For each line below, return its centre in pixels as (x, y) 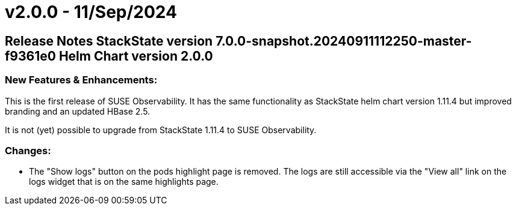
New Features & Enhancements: (81, 80)
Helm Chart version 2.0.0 (136, 56)
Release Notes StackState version (109, 41)
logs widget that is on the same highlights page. (124, 182)
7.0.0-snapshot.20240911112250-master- (344, 41)
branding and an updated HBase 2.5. (78, 111)
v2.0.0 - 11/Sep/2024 (91, 12)
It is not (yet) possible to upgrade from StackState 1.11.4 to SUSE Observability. (161, 130)
